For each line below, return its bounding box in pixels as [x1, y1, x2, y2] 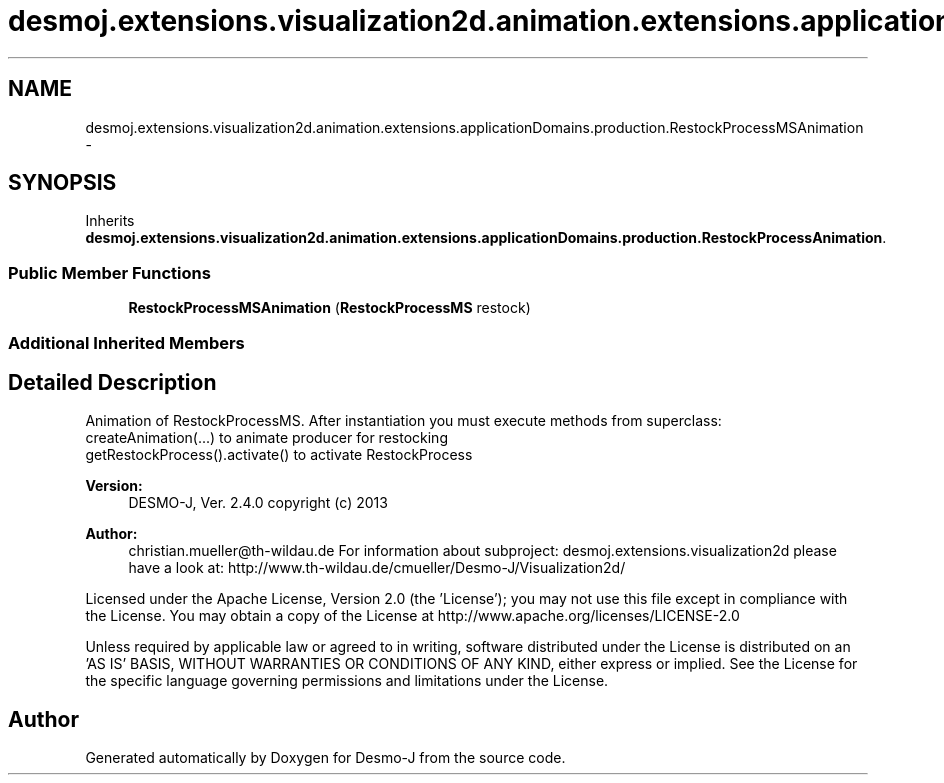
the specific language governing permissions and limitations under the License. [85, 672, 609, 690]
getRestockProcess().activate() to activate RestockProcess [85, 446, 473, 464]
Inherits [85, 212, 135, 230]
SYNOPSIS [8, 170, 117, 196]
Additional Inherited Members [8, 332, 245, 353]
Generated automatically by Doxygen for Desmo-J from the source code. [85, 749, 566, 767]
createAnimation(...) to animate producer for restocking [85, 429, 448, 447]
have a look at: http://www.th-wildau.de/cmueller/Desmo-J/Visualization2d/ [128, 559, 626, 577]
